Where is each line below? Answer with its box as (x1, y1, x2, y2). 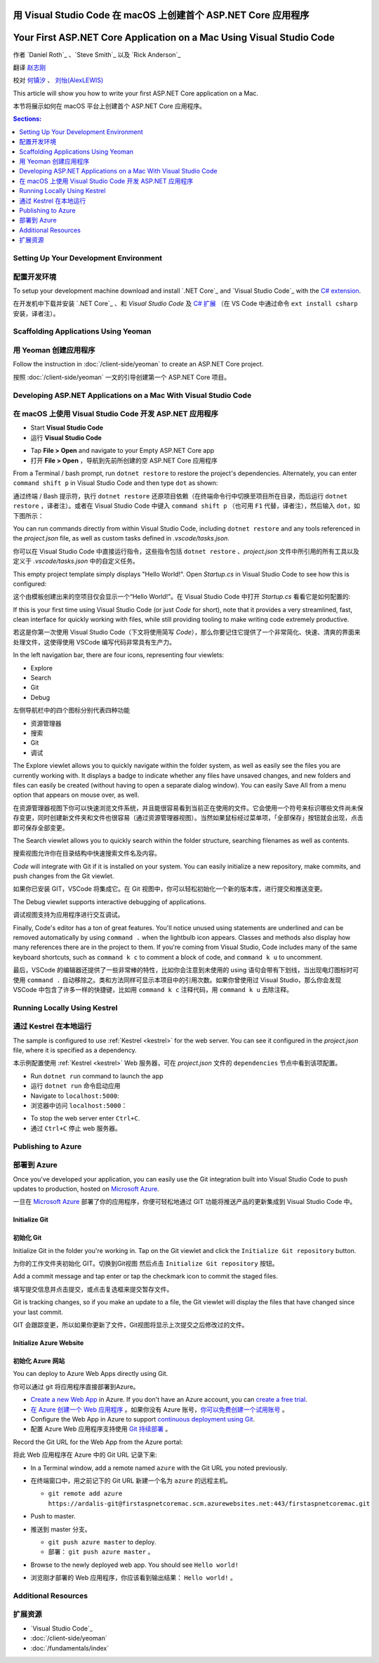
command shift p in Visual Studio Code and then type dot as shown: (13, 479, 218, 487)
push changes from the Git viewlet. (13, 872, 114, 880)
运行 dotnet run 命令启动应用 (30, 1082, 121, 1090)
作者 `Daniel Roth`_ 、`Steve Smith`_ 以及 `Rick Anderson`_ (13, 50, 181, 59)
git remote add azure (48, 1490, 123, 1498)
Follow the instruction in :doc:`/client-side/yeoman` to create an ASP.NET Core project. (13, 360, 264, 369)
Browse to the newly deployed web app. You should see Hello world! (30, 1561, 239, 1569)
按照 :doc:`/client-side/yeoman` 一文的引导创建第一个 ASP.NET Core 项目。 (13, 373, 231, 381)
